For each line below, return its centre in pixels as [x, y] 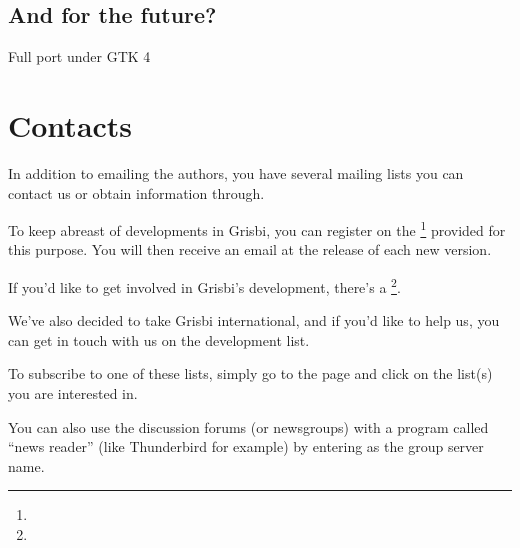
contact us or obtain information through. [136, 192]
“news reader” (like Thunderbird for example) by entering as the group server [246, 446]
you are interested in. [73, 392]
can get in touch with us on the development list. [159, 339]
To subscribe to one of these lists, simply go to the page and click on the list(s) [250, 373]
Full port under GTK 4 [79, 56]
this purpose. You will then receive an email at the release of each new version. [250, 249]
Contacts [70, 124]
